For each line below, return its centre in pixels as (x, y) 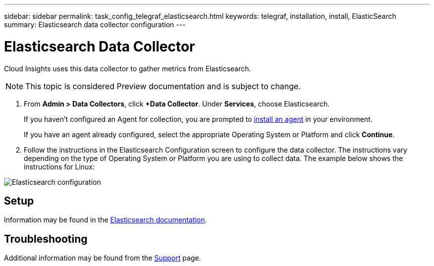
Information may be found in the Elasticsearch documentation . (106, 220)
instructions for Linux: (59, 166)
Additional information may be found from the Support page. (103, 258)
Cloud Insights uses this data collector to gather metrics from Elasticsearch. (128, 68)
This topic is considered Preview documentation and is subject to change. (163, 86)
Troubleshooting (46, 239)
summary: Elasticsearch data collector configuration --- (95, 25)
